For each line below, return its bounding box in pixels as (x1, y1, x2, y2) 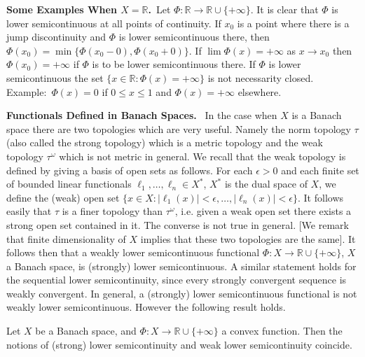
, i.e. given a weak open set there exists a (174, 204, 352, 218)
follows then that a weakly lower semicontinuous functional (6, 245, 260, 260)
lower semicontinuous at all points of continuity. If (6, 15, 221, 30)
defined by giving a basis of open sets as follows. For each (6, 162, 253, 177)
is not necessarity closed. (207, 70, 314, 85)
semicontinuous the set (6, 70, 104, 85)
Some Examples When (6, 2, 117, 16)
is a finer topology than (62, 204, 163, 218)
